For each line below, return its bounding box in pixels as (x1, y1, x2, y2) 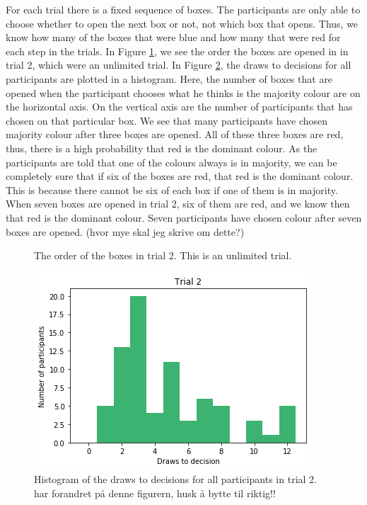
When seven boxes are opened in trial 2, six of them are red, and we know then (6, 196, 350, 211)
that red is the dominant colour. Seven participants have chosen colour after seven (6, 210, 362, 225)
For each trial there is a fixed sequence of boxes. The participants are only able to (6, 2, 361, 16)
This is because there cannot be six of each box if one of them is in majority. (6, 182, 338, 197)
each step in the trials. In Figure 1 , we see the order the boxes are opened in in (6, 43, 349, 58)
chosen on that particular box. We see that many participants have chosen (6, 113, 328, 127)
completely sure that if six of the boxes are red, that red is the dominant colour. (6, 169, 354, 183)
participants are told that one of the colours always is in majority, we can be (6, 154, 337, 169)
